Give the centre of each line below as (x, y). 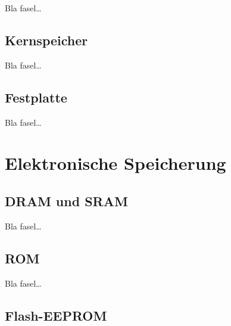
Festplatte (36, 97)
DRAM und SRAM (66, 201)
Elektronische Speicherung (115, 163)
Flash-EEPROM (56, 315)
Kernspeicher (46, 40)
